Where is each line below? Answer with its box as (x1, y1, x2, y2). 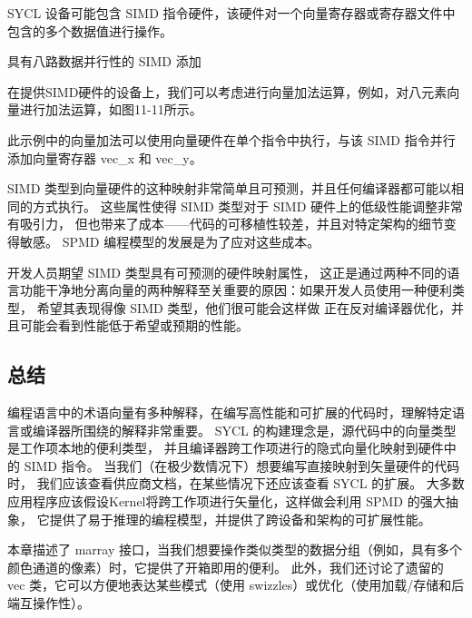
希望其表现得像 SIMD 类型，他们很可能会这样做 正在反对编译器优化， (36, 298, 452, 317)
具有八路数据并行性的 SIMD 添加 (7, 52, 202, 71)
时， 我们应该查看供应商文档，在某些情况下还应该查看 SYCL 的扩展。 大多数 (7, 474, 465, 493)
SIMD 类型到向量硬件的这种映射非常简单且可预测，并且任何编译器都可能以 (7, 179, 452, 198)
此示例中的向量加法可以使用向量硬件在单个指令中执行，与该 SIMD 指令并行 (7, 130, 456, 149)
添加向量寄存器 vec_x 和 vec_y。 (7, 148, 202, 167)
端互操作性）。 (7, 593, 90, 613)
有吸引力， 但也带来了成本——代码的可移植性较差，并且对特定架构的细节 (7, 214, 444, 233)
